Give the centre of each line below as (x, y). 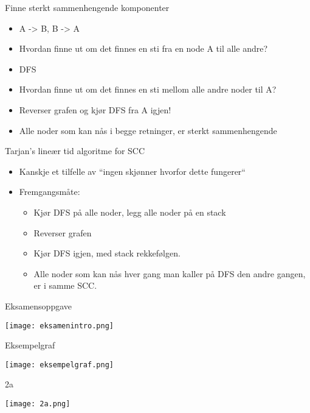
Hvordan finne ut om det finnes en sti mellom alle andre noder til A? (148, 89)
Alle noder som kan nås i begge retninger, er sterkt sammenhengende (148, 130)
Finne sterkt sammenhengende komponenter (87, 7)
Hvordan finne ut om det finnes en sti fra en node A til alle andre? (143, 48)
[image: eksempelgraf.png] (59, 365)
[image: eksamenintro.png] (59, 326)
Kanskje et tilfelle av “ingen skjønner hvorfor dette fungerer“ (132, 171)
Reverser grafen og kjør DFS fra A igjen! (95, 109)
